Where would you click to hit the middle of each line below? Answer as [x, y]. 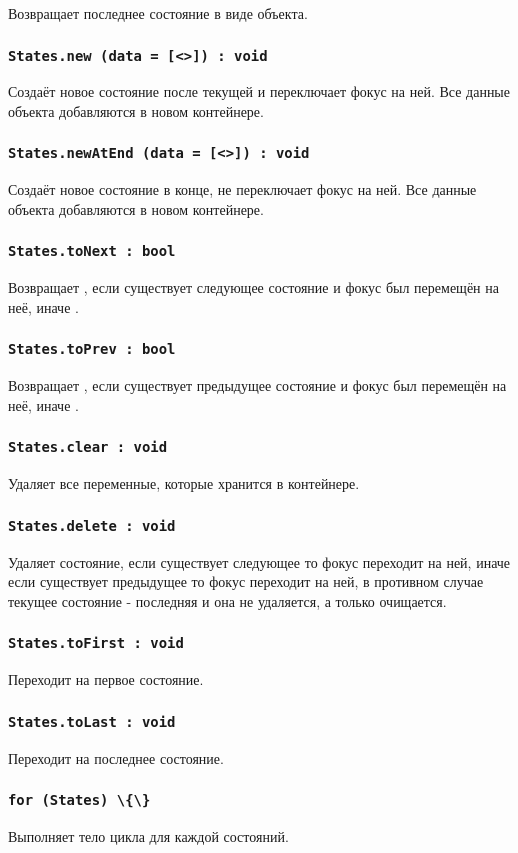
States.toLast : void [92, 721]
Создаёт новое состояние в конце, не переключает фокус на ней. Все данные [242, 189]
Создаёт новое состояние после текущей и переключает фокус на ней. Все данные [259, 91]
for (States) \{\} [79, 800]
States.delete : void [92, 525]
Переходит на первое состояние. [106, 679]
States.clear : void [88, 447]
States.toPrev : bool [92, 349]
